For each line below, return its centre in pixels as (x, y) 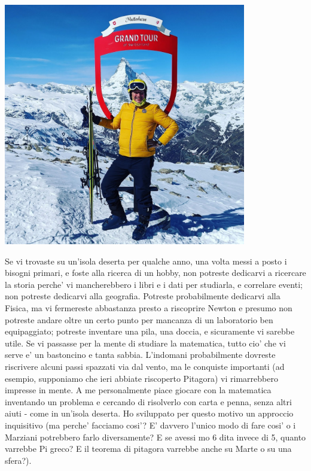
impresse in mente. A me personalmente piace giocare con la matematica (138, 390)
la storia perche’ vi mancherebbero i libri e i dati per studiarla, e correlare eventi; (154, 284)
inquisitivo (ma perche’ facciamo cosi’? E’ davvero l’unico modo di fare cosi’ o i (150, 425)
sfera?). (18, 460)
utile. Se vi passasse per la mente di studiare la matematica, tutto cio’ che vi (145, 343)
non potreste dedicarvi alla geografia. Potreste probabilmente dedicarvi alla (143, 296)
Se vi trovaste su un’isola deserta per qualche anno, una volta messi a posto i (146, 261)
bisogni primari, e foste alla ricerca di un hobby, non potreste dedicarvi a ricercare (155, 273)
